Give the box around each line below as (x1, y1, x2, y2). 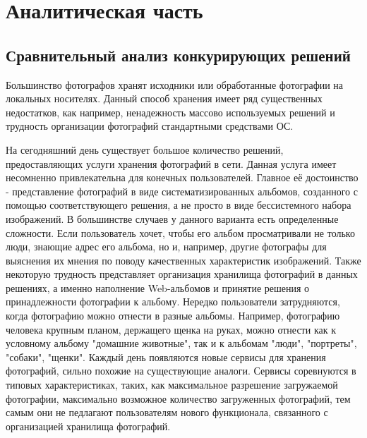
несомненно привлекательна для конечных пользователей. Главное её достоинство (6, 170, 359, 185)
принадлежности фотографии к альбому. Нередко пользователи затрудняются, (6, 294, 340, 309)
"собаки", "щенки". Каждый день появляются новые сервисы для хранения (6, 349, 326, 364)
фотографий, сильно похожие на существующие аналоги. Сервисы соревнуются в (6, 363, 356, 378)
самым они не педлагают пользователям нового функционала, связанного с (6, 405, 328, 420)
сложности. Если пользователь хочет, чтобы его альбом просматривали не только (6, 225, 355, 240)
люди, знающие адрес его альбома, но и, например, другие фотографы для (6, 239, 327, 254)
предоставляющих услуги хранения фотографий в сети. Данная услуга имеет (6, 156, 337, 171)
